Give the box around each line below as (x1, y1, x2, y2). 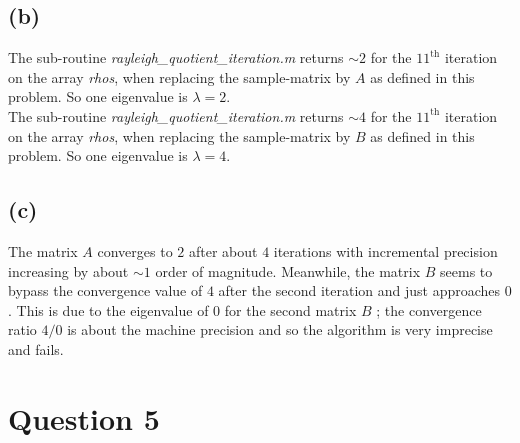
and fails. (8, 338, 64, 359)
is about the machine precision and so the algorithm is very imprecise (67, 319, 493, 340)
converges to (97, 240, 173, 261)
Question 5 (8, 397, 160, 438)
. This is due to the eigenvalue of (8, 299, 209, 320)
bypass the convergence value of (8, 280, 203, 301)
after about (188, 240, 258, 261)
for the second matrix (224, 299, 357, 320)
